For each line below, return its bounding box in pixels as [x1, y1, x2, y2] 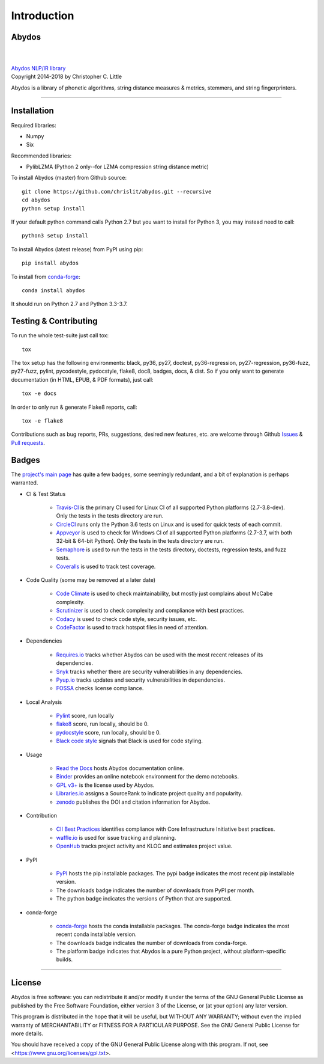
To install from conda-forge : [11, 273, 80, 280]
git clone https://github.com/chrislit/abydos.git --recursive [22, 188, 212, 195]
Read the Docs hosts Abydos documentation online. [56, 765, 184, 772]
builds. [56, 956, 73, 963]
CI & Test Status [26, 490, 66, 497]
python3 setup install [22, 232, 89, 239]
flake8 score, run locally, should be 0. [56, 720, 149, 727]
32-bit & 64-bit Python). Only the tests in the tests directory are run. [56, 537, 224, 545]
